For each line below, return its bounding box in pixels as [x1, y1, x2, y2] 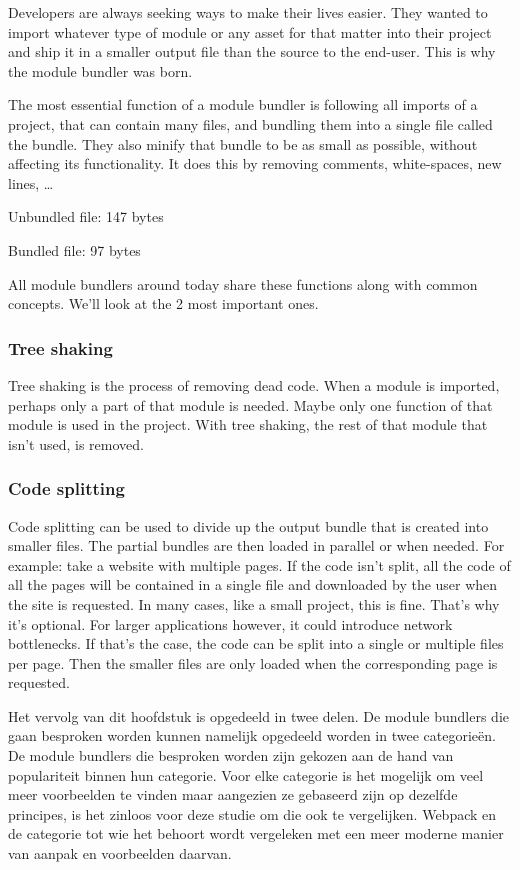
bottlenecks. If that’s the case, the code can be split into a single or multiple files [8, 633, 504, 654]
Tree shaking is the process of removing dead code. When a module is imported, [8, 374, 500, 395]
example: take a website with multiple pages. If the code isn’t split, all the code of [8, 554, 511, 575]
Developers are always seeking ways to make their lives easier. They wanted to [8, 2, 488, 22]
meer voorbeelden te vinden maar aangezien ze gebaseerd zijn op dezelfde [8, 784, 458, 805]
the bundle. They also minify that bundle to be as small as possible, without [8, 133, 478, 154]
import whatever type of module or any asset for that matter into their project [8, 21, 492, 42]
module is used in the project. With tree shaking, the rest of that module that [8, 414, 488, 435]
